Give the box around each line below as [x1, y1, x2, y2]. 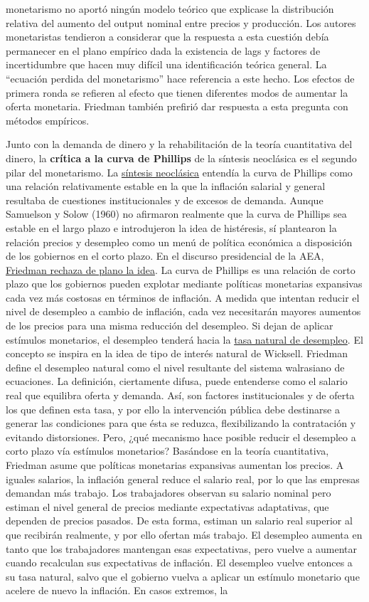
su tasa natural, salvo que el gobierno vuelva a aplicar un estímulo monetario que [6, 569, 360, 583]
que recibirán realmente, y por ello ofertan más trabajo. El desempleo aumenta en [6, 527, 363, 542]
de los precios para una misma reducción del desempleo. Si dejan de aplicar [6, 318, 333, 333]
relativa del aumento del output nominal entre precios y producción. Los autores [6, 15, 356, 30]
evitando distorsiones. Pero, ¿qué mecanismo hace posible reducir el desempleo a [6, 429, 356, 444]
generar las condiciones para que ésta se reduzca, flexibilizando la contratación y [6, 416, 356, 431]
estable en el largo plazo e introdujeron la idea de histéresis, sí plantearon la [6, 220, 337, 235]
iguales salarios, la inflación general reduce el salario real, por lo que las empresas [6, 471, 360, 486]
